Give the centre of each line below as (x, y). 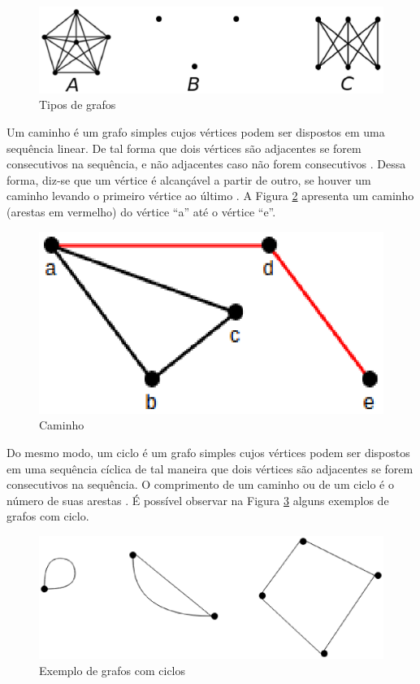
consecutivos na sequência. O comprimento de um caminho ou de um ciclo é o (200, 484)
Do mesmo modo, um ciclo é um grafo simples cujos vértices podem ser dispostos (208, 453)
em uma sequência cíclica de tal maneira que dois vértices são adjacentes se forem (210, 468)
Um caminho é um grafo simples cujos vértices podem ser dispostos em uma (196, 132)
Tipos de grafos (78, 105)
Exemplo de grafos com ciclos (113, 670)
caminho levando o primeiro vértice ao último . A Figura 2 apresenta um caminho (210, 196)
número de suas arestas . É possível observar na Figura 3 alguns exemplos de (198, 500)
